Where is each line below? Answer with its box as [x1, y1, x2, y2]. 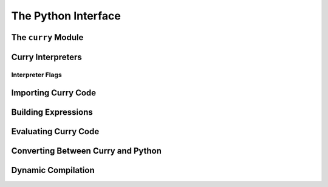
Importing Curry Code [11, 87, 97, 98]
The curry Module [11, 32, 84, 42]
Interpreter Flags [11, 70, 62, 79]
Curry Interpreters [11, 52, 82, 62]
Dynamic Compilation [11, 165, 95, 175]
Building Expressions [11, 107, 94, 117]
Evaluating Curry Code [11, 126, 100, 137]
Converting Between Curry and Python [11, 146, 162, 156]
